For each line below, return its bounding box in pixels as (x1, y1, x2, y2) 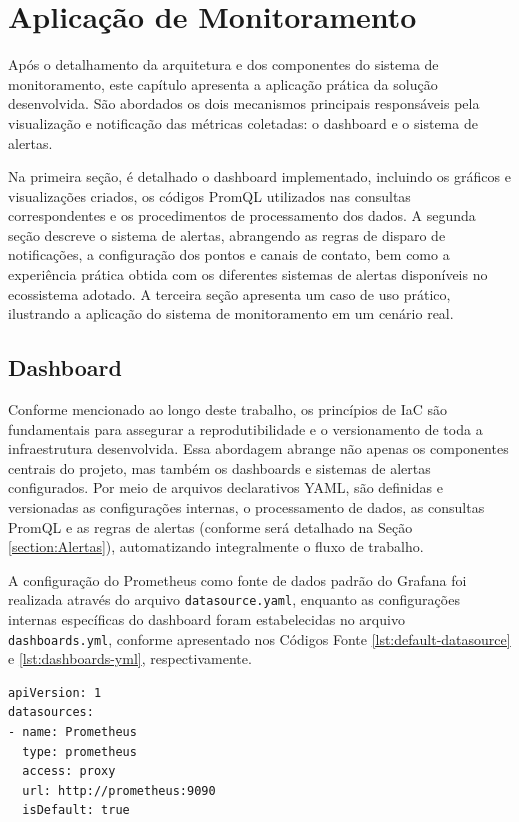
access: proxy (22, 764, 116, 779)
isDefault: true (22, 803, 130, 818)
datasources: (8, 705, 94, 720)
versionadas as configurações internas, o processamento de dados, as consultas (8, 497, 485, 518)
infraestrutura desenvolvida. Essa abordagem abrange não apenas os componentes (8, 438, 509, 459)
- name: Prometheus (8, 725, 137, 740)
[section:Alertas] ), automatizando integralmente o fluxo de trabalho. (8, 536, 424, 557)
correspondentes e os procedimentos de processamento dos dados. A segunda (8, 205, 476, 226)
